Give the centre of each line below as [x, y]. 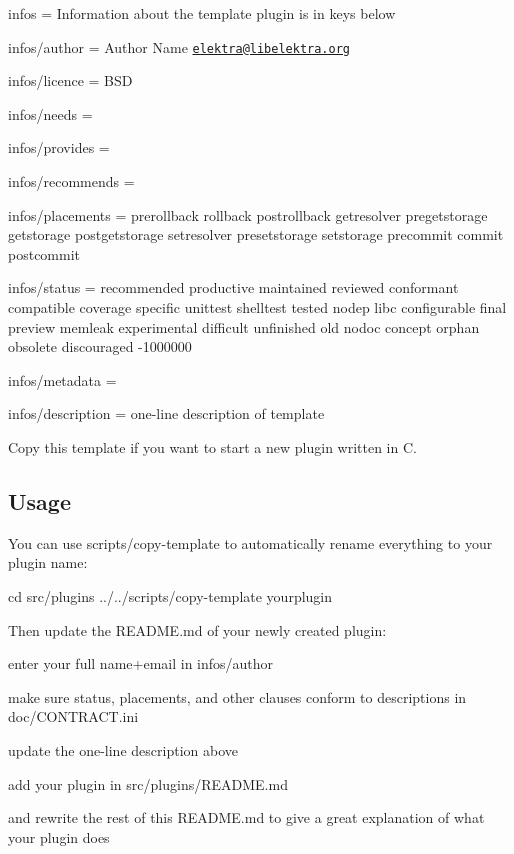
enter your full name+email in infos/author [141, 663]
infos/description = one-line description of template [166, 413]
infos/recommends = [71, 181]
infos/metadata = [62, 379]
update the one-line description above [123, 749]
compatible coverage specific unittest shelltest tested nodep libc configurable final [257, 307]
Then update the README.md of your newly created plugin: [197, 629]
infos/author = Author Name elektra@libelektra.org [179, 46]
